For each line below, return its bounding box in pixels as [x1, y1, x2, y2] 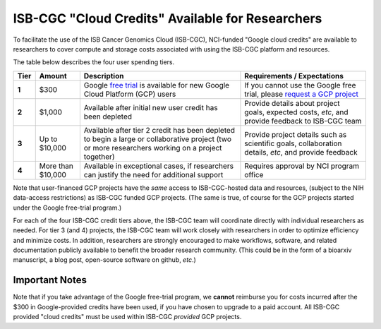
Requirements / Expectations [244, 71, 344, 80]
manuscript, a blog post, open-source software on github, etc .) [13, 256, 197, 264]
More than [39, 161, 74, 171]
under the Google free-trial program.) [13, 203, 122, 212]
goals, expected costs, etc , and [244, 107, 349, 116]
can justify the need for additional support [83, 169, 224, 179]
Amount [39, 71, 67, 80]
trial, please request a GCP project [244, 89, 359, 99]
